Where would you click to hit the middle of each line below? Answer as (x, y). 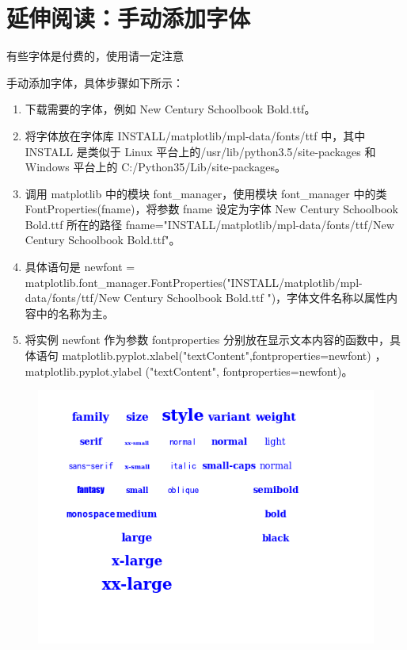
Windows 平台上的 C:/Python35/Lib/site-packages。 (156, 167)
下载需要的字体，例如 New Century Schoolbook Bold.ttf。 (170, 109)
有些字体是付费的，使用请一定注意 (95, 56)
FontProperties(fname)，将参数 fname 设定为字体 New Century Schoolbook (211, 209)
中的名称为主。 (75, 313)
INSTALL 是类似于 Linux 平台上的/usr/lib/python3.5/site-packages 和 (200, 151)
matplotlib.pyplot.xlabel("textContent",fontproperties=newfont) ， (224, 356)
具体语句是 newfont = (80, 267)
